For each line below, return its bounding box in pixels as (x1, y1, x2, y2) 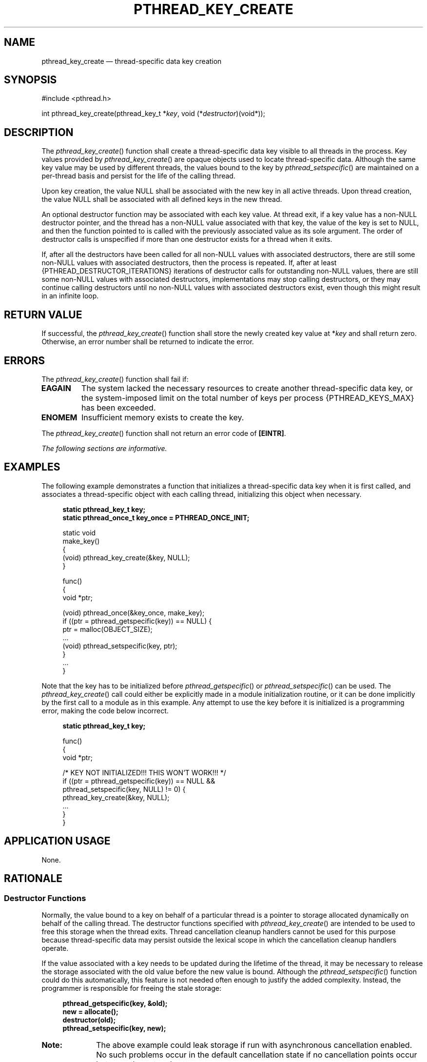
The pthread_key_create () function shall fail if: (41, 374, 189, 383)
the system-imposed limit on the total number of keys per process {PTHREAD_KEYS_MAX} (81, 393, 414, 403)
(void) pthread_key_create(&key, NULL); (62, 553, 190, 562)
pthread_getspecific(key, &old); (62, 999, 168, 1007)
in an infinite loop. (41, 292, 99, 300)
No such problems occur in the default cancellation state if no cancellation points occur (96, 1049, 417, 1060)
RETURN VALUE (4, 308, 82, 321)
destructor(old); (62, 1015, 116, 1024)
